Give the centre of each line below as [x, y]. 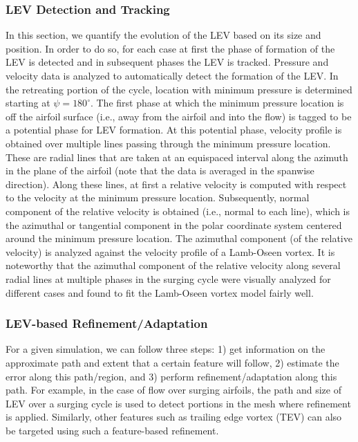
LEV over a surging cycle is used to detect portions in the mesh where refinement [178, 403]
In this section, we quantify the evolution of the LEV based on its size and [163, 35]
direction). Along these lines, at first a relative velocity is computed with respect [176, 184]
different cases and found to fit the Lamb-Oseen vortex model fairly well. [160, 292]
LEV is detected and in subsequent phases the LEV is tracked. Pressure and [167, 62]
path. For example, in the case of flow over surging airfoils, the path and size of [173, 390]
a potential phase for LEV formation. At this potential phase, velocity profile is [174, 130]
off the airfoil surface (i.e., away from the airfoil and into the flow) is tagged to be [179, 116]
